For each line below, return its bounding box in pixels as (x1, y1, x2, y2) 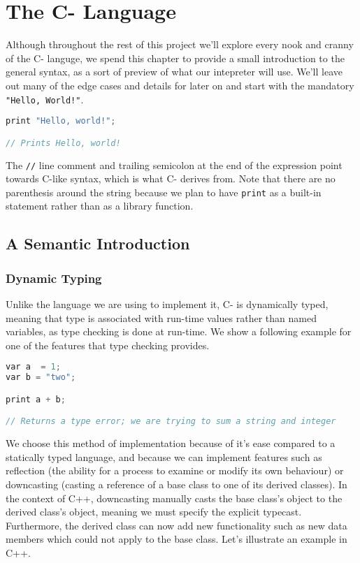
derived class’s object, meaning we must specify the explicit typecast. (6, 504, 302, 519)
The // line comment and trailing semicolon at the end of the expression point (6, 157, 343, 172)
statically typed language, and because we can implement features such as (6, 449, 322, 464)
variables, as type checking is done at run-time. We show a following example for (6, 324, 352, 339)
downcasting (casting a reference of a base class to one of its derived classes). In (6, 477, 347, 492)
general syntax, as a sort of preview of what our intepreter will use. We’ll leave (6, 64, 343, 79)
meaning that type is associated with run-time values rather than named (6, 310, 317, 325)
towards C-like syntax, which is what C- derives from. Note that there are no (6, 171, 336, 186)
